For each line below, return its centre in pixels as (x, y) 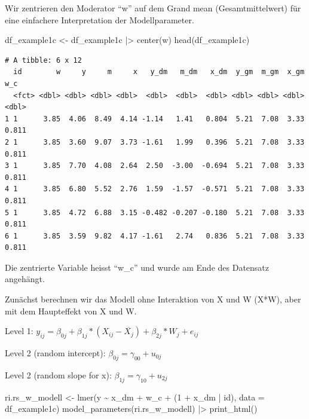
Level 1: (19, 331)
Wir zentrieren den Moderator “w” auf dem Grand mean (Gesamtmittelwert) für (153, 8)
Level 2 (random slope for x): (58, 374)
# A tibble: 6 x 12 (43, 60)
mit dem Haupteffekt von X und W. (71, 311)
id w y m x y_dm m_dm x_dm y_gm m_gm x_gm (159, 72)
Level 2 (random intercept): (55, 353)
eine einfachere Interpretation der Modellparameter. (100, 19)
